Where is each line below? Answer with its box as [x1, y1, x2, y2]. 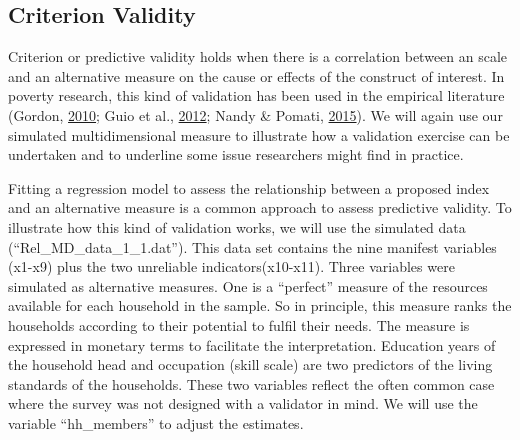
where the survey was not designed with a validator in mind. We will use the [8, 393, 478, 414]
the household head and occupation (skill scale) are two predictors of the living [8, 354, 493, 375]
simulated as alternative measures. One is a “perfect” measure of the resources [8, 275, 488, 296]
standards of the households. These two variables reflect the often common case [8, 373, 495, 394]
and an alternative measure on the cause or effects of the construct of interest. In [8, 65, 505, 86]
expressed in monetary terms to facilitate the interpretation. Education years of [8, 334, 496, 355]
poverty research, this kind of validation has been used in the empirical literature [8, 85, 505, 106]
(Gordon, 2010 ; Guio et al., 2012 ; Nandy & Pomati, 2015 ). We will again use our [8, 104, 503, 125]
